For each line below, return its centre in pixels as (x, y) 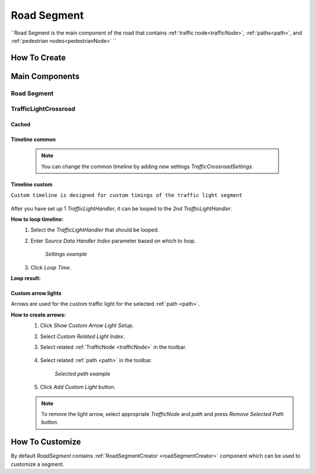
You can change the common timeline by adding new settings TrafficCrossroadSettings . (147, 166)
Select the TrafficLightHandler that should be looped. (95, 230)
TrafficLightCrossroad (43, 109)
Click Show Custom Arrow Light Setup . (87, 326)
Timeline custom (32, 184)
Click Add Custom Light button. (78, 387)
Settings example (66, 254)
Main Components (45, 76)
